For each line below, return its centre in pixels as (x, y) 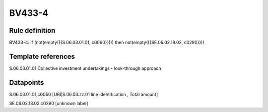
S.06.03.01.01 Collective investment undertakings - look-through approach (85, 68)
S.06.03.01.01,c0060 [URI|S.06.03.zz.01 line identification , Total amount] (84, 94)
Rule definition (32, 30)
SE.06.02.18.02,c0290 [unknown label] (49, 104)
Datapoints (27, 83)
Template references (42, 56)
